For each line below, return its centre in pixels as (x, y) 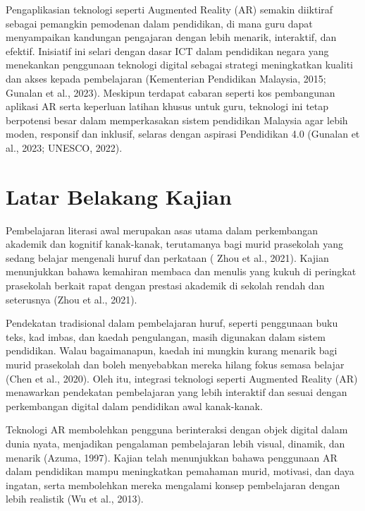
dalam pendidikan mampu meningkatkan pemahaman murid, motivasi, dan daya (180, 471)
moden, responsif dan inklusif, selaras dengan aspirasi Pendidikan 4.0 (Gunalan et (183, 134)
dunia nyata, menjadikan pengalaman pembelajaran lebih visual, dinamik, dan (175, 443)
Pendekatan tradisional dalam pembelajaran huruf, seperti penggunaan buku (172, 323)
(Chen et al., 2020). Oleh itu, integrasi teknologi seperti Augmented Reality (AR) (182, 378)
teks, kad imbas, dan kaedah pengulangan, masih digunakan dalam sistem (166, 336)
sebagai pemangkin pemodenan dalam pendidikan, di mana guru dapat (159, 23)
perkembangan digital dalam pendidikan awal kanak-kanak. (134, 405)
